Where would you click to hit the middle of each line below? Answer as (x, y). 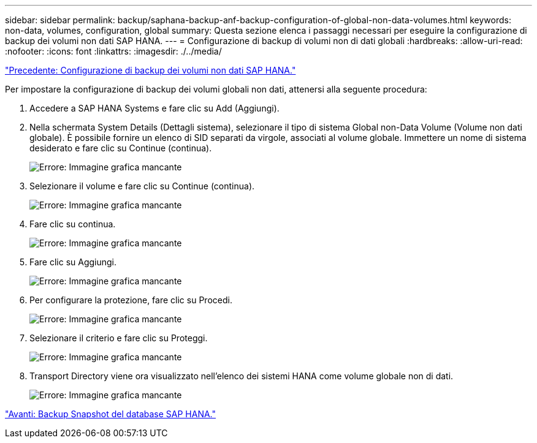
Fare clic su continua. (73, 224)
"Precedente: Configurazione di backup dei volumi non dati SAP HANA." (150, 70)
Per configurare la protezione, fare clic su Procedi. (131, 300)
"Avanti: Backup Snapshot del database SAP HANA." (111, 414)
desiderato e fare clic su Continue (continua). (121, 148)
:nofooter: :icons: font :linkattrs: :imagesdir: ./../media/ (113, 51)
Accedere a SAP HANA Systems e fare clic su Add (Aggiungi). (154, 108)
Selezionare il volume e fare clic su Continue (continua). (142, 186)
